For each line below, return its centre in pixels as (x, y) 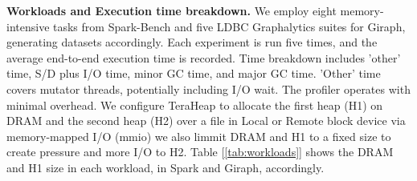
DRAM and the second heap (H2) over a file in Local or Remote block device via (206, 121)
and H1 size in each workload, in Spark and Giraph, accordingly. (166, 167)
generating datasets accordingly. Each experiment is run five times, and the (192, 42)
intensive (28, 26)
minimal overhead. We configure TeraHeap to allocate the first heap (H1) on (195, 105)
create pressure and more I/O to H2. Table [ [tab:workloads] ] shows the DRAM (200, 152)
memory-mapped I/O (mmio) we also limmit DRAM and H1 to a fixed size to (199, 136)
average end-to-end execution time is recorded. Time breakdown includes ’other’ (204, 57)
